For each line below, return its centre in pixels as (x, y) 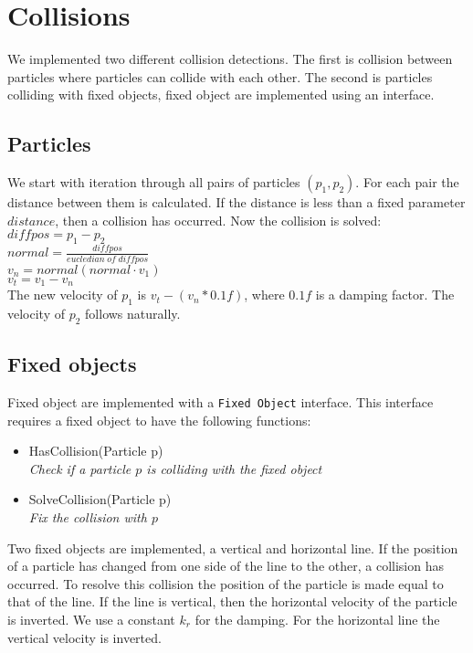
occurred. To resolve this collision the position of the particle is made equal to (226, 583)
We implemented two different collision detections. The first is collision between (230, 59)
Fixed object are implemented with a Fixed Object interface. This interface (221, 401)
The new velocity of (63, 295)
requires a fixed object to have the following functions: (159, 420)
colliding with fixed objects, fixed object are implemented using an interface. (221, 95)
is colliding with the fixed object (234, 468)
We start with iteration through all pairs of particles (154, 182)
